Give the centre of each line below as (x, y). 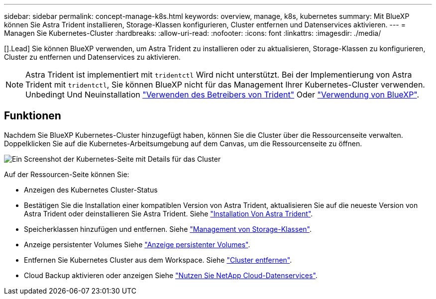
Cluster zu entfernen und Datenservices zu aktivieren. (92, 57)
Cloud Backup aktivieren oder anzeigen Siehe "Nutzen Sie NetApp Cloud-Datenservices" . (171, 275)
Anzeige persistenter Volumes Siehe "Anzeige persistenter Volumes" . (137, 244)
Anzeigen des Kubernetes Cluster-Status (91, 190)
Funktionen (33, 116)
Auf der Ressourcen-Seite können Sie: (67, 174)
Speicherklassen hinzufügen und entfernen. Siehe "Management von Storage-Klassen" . (168, 229)
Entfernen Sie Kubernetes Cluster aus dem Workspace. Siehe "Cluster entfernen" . (158, 260)
